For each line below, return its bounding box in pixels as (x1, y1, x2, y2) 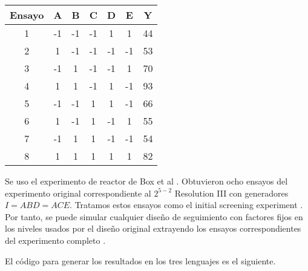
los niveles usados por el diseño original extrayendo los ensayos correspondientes (5, 222, 301, 235)
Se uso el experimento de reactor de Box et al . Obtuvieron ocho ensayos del (5, 175, 288, 187)
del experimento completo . (5, 233, 106, 246)
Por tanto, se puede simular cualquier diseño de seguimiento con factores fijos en (5, 210, 303, 223)
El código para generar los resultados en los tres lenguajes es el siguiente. (5, 254, 276, 267)
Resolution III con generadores (174, 186, 289, 199)
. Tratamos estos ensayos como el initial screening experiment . (70, 198, 303, 211)
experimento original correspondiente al (5, 186, 151, 199)
